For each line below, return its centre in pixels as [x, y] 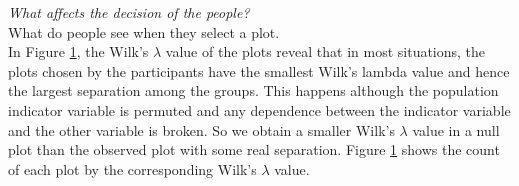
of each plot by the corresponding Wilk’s [132, 168]
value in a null [456, 129]
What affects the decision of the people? [129, 12]
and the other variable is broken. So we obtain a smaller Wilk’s [201, 129]
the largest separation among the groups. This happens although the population [253, 90]
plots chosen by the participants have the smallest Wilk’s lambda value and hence [259, 70]
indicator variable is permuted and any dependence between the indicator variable [259, 109]
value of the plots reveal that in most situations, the [325, 51]
